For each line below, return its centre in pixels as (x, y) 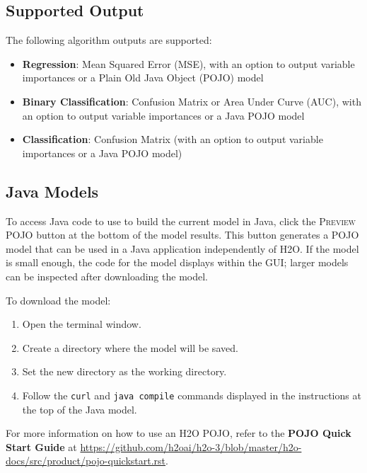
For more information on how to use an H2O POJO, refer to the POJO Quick (179, 433)
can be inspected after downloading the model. (107, 276)
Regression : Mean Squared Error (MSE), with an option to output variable (188, 63)
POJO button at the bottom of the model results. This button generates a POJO (182, 235)
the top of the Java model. (80, 409)
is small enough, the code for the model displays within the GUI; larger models (177, 262)
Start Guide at (41, 446)
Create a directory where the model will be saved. (130, 347)
